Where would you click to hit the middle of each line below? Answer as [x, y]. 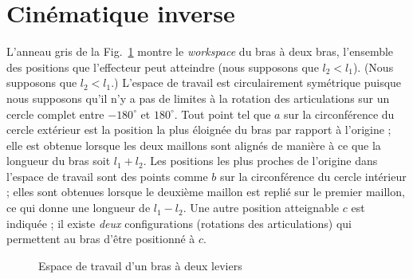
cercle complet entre [55, 114]
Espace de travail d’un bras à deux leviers [140, 265]
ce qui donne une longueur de [79, 208]
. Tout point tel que [222, 114]
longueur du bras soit [59, 161]
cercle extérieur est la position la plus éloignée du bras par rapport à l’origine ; [199, 130]
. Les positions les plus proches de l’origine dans [260, 161]
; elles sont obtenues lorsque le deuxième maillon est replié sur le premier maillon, [206, 192]
